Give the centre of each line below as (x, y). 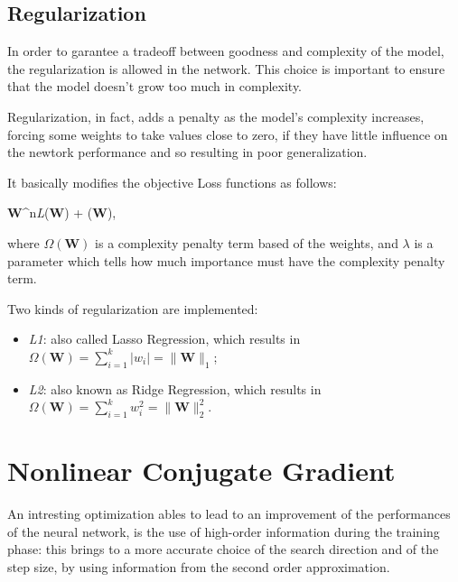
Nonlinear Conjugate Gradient (201, 471)
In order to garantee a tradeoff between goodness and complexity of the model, (226, 51)
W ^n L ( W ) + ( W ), (62, 212)
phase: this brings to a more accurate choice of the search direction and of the (223, 549)
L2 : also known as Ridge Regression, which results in (175, 388)
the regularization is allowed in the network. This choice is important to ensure (226, 68)
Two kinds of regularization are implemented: (133, 308)
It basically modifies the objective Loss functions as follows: (172, 182)
